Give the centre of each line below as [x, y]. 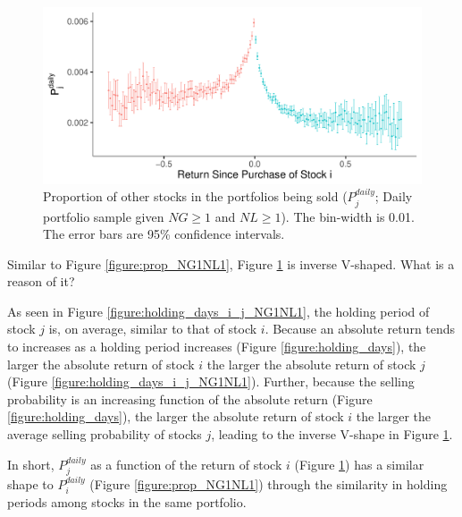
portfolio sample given [104, 216]
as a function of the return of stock [186, 464]
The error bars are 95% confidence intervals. [164, 234]
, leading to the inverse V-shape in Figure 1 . [332, 434]
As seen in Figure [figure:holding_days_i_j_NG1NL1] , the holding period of [218, 311]
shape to [30, 484]
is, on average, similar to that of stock [153, 329]
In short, [31, 464]
